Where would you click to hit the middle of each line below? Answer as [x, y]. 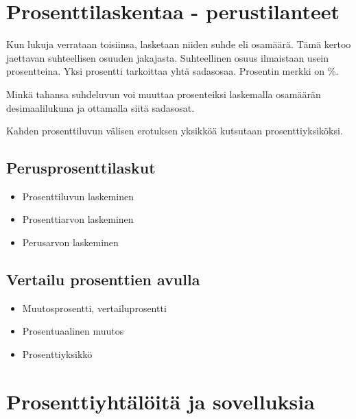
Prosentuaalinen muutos [73, 331]
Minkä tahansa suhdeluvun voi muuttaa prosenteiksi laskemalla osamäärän [164, 94]
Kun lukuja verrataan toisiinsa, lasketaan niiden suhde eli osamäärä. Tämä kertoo [179, 44]
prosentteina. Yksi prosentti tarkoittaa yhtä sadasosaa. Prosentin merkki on [166, 71]
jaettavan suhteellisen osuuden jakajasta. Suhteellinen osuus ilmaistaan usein [168, 57]
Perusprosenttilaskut [81, 168]
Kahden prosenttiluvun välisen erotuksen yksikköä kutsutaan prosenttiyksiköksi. [175, 131]
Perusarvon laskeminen [70, 242]
